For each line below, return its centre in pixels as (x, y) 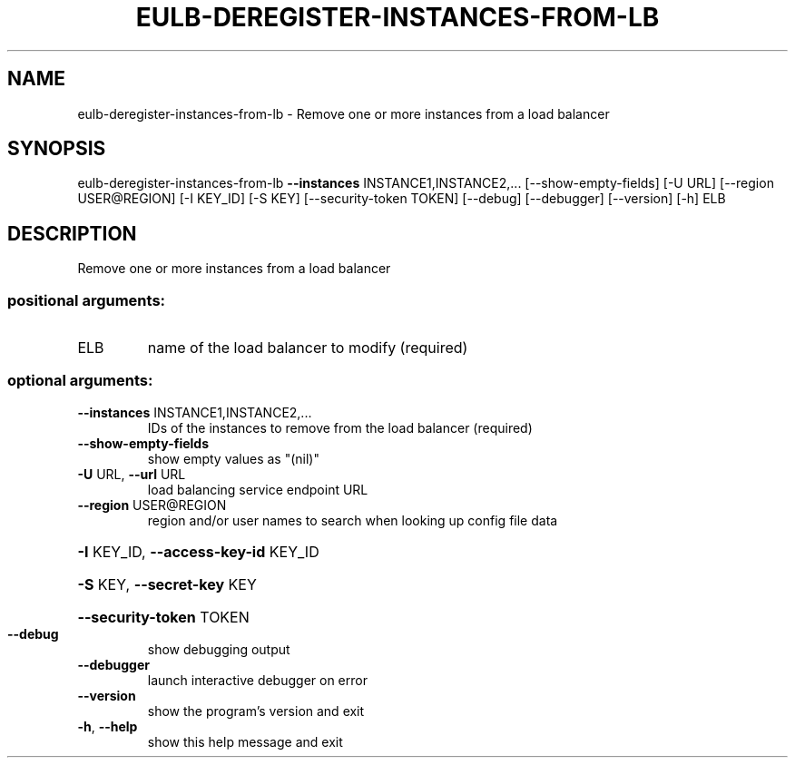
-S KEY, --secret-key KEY (167, 584)
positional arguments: (87, 300)
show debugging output (219, 649)
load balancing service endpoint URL (258, 489)
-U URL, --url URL (132, 474)
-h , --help (108, 726)
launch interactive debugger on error (257, 680)
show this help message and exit (245, 741)
